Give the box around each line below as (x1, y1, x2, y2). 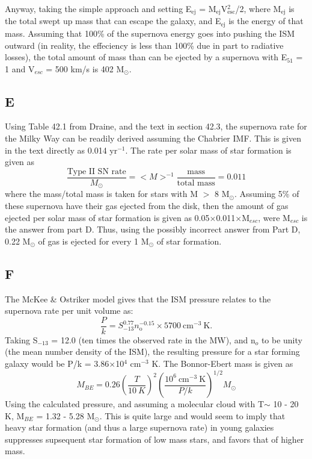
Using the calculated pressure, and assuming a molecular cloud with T (5, 398, 264, 410)
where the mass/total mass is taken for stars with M (5, 187, 198, 200)
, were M (258, 211, 290, 223)
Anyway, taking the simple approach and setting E (5, 2, 192, 14)
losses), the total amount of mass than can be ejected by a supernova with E (5, 51, 287, 63)
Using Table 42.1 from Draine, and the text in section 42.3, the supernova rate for (5, 120, 307, 133)
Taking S (5, 333, 38, 346)
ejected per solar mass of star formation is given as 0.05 (5, 211, 210, 223)
